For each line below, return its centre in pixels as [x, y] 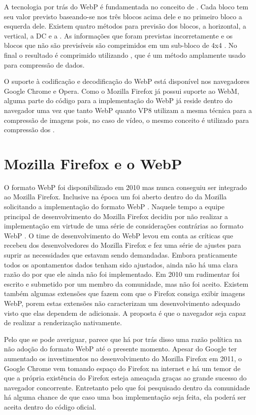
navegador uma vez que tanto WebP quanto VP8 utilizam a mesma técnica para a [128, 110]
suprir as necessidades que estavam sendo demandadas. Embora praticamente [121, 255]
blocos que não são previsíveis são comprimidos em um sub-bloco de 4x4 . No [121, 45]
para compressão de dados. [44, 64]
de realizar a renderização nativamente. [63, 322]
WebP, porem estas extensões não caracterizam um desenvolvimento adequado [122, 303]
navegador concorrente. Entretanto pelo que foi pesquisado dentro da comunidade [127, 387]
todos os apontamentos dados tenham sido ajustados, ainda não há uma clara [121, 264]
